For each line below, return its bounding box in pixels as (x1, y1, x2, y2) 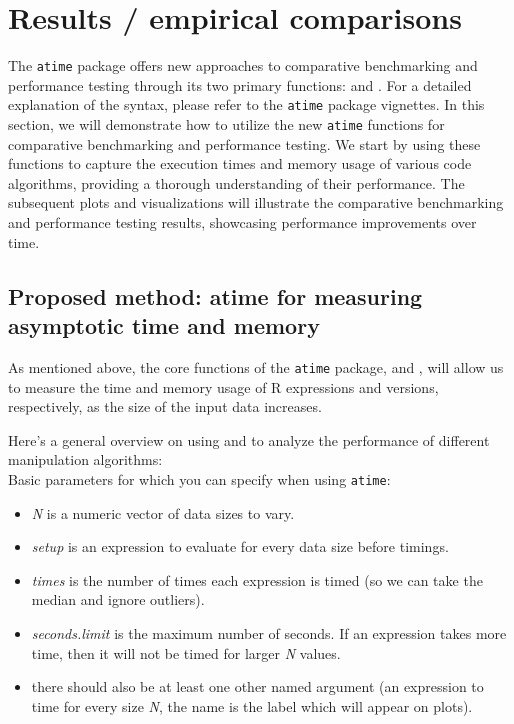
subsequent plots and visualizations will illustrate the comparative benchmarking (8, 192, 504, 213)
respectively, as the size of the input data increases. (8, 396, 322, 417)
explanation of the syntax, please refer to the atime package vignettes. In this (8, 94, 485, 115)
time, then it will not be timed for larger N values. (31, 642, 341, 663)
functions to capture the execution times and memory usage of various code (8, 153, 472, 174)
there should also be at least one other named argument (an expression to (31, 676, 484, 697)
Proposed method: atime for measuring (8, 280, 423, 311)
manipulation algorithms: (8, 449, 163, 470)
